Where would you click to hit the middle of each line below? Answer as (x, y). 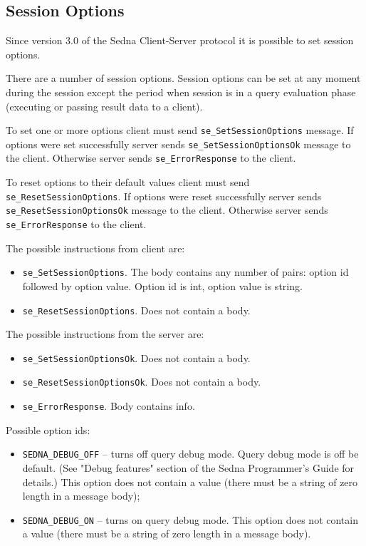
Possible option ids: (48, 429)
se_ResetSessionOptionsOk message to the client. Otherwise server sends (167, 210)
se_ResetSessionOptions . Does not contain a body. (136, 310)
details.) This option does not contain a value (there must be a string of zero (190, 481)
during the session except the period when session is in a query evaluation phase (181, 92)
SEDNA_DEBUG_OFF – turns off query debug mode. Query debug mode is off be (190, 454)
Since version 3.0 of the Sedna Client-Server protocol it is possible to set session (180, 40)
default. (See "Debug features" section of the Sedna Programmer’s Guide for (188, 468)
